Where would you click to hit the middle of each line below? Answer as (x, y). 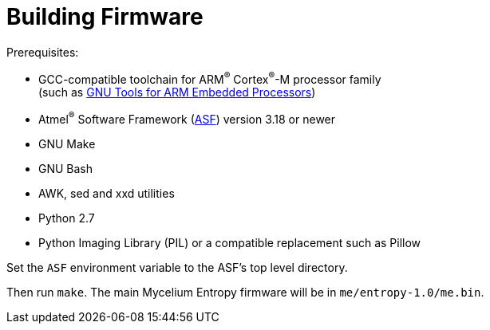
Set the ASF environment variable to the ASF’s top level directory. (177, 268)
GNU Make (67, 144)
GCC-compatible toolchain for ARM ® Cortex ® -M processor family (210, 78)
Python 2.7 (67, 218)
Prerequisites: (43, 52)
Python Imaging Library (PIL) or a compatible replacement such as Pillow (230, 243)
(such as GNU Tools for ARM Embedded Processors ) (177, 92)
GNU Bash (66, 169)
